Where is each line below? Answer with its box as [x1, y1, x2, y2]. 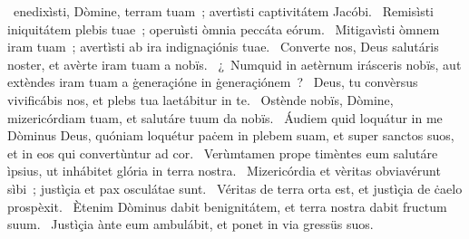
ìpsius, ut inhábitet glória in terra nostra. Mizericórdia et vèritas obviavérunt [7, 161, 441, 180]
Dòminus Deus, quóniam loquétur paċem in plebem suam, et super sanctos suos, [7, 126, 454, 145]
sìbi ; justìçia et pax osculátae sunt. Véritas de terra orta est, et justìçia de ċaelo [7, 178, 463, 197]
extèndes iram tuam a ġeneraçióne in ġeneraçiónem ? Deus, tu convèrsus [7, 72, 418, 91]
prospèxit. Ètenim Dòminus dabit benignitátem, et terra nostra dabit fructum [7, 196, 447, 215]
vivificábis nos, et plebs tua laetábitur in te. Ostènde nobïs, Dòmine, [7, 90, 394, 109]
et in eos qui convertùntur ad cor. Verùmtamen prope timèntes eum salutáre [7, 143, 438, 162]
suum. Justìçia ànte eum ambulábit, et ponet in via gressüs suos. [7, 215, 374, 234]
